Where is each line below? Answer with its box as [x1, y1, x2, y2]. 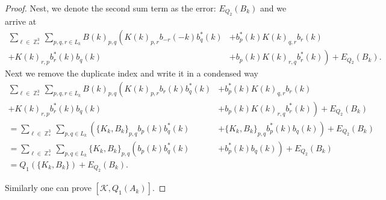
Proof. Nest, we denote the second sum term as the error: [5, 2, 216, 14]
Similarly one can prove [5, 181, 92, 194]
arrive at [5, 15, 37, 28]
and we [260, 2, 287, 14]
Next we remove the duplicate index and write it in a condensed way [5, 67, 258, 80]
